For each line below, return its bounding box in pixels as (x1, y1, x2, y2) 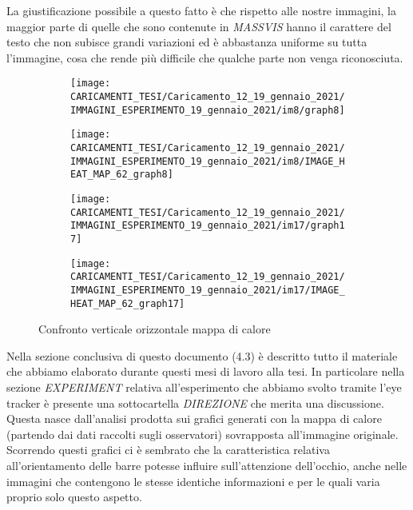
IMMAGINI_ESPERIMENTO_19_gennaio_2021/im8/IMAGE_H (70, 155, 345, 167)
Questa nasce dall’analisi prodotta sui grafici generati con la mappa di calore (6, 410, 382, 427)
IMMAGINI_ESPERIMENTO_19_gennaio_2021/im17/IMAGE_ (70, 284, 345, 296)
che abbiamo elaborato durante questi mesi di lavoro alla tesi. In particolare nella (6, 363, 405, 380)
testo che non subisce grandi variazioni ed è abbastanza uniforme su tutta (6, 34, 367, 50)
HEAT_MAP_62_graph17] (70, 297, 185, 309)
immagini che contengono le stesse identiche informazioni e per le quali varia (6, 472, 380, 489)
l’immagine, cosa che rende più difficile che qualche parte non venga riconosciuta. (6, 49, 403, 66)
